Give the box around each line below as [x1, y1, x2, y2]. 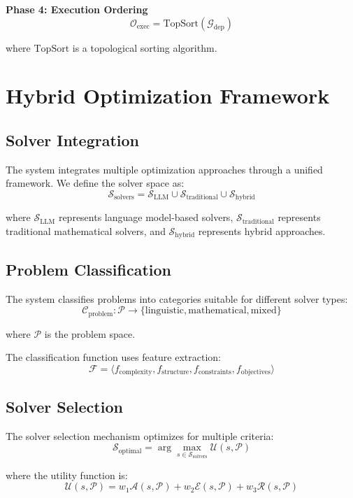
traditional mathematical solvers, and [6, 224, 166, 238]
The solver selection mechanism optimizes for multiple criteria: [6, 428, 274, 443]
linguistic [145, 306, 185, 316]
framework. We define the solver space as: [6, 176, 185, 190]
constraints [198, 369, 231, 376]
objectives [240, 369, 271, 376]
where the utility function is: [6, 467, 128, 482]
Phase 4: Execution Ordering [6, 2, 148, 16]
